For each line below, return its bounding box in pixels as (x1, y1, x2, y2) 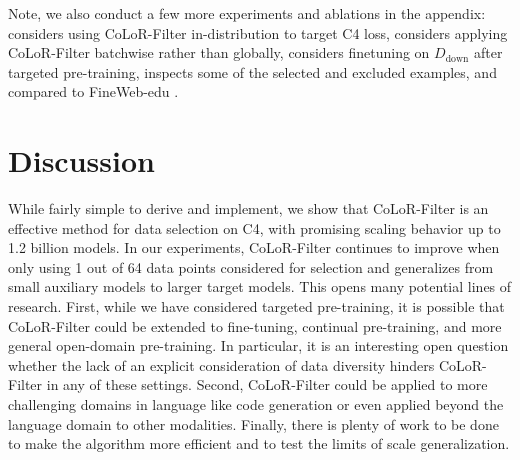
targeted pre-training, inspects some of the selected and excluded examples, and (8, 61, 497, 82)
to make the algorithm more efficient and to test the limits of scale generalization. (8, 433, 510, 454)
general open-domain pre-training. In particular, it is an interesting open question (8, 335, 509, 356)
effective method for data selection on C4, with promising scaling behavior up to (8, 217, 501, 238)
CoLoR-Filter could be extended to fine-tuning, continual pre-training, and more (8, 315, 502, 336)
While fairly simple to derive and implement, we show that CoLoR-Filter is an (8, 198, 489, 219)
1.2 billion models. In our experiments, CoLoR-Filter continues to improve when (8, 237, 500, 258)
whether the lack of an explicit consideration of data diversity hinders (8, 354, 435, 375)
